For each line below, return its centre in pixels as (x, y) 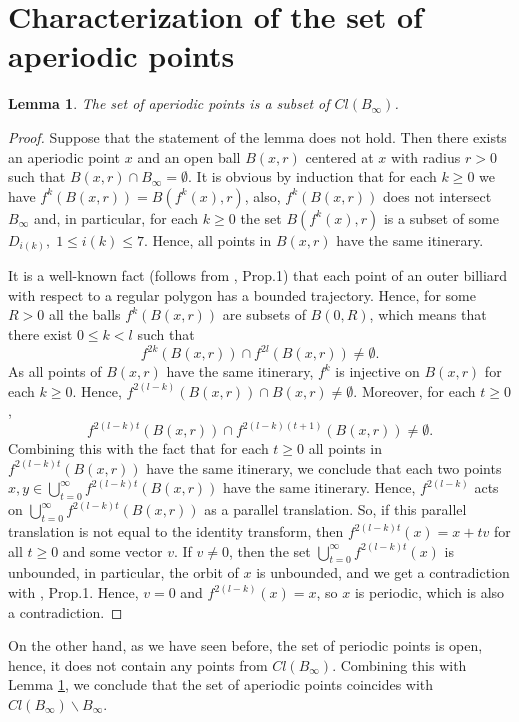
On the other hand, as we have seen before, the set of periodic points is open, (245, 645)
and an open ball (189, 156)
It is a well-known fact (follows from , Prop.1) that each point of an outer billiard (258, 275)
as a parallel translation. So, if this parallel (335, 509)
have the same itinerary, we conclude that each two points (324, 467)
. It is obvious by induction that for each (312, 176)
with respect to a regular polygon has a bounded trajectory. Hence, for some (242, 294)
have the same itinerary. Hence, (319, 487)
